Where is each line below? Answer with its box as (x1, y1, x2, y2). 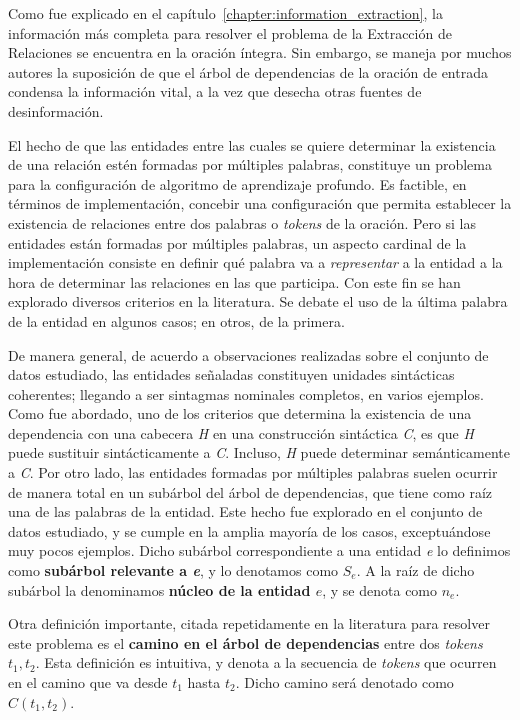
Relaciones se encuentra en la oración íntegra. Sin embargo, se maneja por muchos (8, 42, 512, 63)
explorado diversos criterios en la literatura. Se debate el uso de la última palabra (8, 291, 508, 312)
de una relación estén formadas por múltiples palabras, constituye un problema (8, 154, 492, 175)
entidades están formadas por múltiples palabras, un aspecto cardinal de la (8, 232, 467, 253)
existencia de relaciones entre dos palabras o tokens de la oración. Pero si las (8, 212, 477, 233)
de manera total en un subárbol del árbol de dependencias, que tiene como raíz (8, 481, 493, 502)
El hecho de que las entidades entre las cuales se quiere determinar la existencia (8, 134, 496, 155)
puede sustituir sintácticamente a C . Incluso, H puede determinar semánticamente (8, 442, 510, 463)
